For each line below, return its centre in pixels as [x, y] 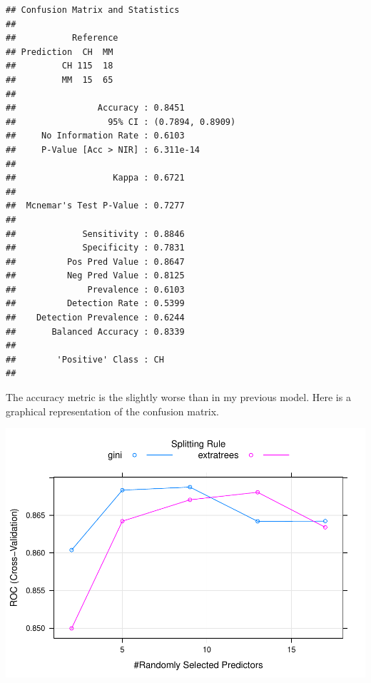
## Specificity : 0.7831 [95, 248]
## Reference [62, 38]
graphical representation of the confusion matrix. [113, 411]
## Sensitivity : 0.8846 [95, 234]
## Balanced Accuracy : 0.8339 [95, 332]
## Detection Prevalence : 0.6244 [95, 318]
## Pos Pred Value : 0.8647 [95, 262]
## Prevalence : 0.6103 [95, 289]
